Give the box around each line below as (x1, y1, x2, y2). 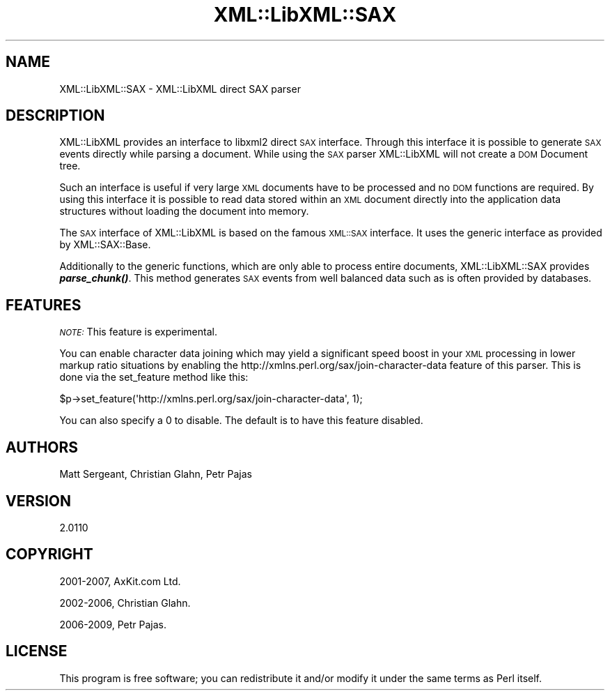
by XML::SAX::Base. (59, 239, 151, 251)
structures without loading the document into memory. (59, 205, 309, 218)
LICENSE (6, 642, 68, 660)
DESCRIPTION (6, 107, 105, 125)
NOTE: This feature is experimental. (59, 326, 217, 338)
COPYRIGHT (6, 545, 93, 563)
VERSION (6, 492, 72, 510)
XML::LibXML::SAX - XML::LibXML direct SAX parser (59, 82, 301, 95)
